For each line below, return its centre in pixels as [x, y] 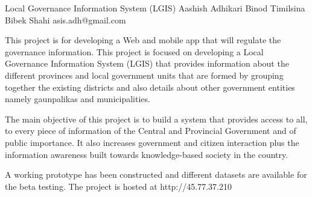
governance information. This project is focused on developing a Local [134, 51]
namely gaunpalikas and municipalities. [78, 99]
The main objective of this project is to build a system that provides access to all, [156, 119]
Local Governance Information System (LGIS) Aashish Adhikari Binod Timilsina [155, 8]
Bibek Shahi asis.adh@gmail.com [65, 20]
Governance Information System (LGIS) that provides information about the [147, 63]
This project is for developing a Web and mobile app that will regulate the [143, 40]
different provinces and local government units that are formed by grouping [144, 75]
